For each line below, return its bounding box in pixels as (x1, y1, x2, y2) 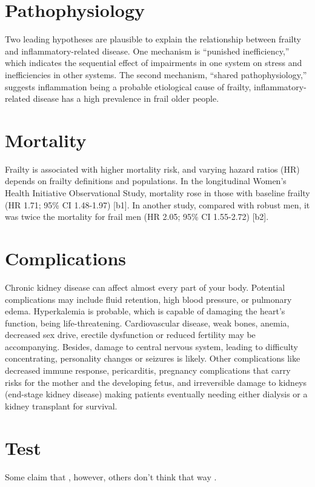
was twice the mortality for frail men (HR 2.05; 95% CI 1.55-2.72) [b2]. (5, 210, 269, 223)
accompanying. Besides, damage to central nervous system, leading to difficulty (5, 340, 299, 353)
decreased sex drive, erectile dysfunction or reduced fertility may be (5, 328, 256, 341)
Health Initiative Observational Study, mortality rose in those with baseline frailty (5, 187, 310, 199)
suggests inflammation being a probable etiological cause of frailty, (5, 80, 251, 93)
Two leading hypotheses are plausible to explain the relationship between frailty (5, 33, 301, 45)
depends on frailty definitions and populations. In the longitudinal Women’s (5, 174, 287, 187)
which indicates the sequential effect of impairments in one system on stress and (5, 56, 302, 69)
